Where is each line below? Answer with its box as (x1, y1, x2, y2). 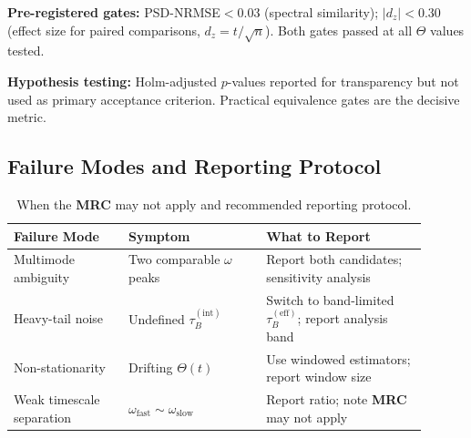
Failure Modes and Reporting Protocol (7, 152, 382, 180)
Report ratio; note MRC (266, 390, 407, 409)
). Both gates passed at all (265, 20, 413, 39)
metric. (7, 107, 46, 127)
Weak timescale (14, 390, 100, 409)
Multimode (14, 250, 75, 269)
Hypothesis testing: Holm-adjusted (7, 71, 218, 90)
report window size (266, 367, 372, 386)
